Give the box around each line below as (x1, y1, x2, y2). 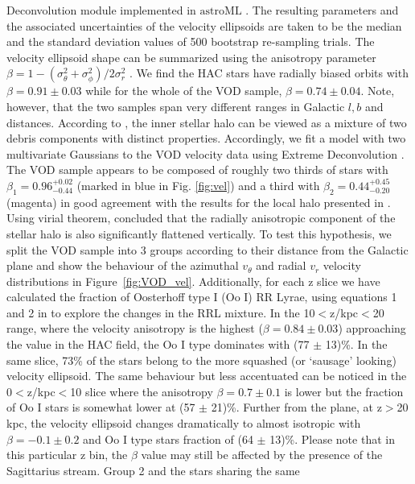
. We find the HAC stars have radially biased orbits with (129, 64, 409, 81)
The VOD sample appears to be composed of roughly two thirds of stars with (6, 161, 388, 178)
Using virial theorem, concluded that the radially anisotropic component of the (6, 209, 396, 226)
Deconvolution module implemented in (6, 2, 196, 18)
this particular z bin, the (6, 446, 128, 463)
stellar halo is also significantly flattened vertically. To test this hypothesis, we (6, 225, 392, 242)
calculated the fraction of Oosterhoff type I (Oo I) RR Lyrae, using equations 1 (6, 288, 397, 305)
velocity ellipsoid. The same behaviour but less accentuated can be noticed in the (6, 367, 407, 384)
